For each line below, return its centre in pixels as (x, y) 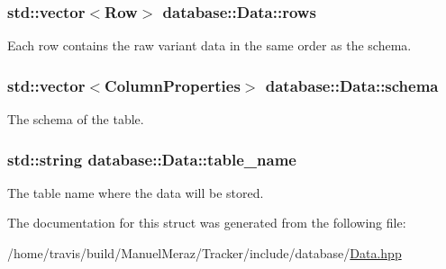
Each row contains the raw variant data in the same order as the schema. (209, 45)
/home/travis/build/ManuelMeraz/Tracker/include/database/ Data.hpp (205, 253)
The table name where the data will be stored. (136, 192)
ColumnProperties (173, 85)
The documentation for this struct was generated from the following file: (207, 223)
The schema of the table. (76, 119)
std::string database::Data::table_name (152, 159)
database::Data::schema (352, 85)
